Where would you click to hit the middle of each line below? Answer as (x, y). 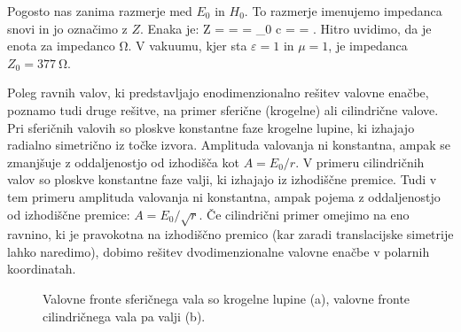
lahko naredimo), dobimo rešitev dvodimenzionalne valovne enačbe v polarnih (219, 251)
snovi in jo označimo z (67, 28)
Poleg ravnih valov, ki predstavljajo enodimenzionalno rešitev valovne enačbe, (218, 93)
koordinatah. (42, 269)
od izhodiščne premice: (69, 214)
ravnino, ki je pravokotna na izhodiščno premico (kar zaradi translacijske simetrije (230, 234)
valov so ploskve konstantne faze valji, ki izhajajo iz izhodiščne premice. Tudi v (222, 179)
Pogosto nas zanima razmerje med (100, 11)
